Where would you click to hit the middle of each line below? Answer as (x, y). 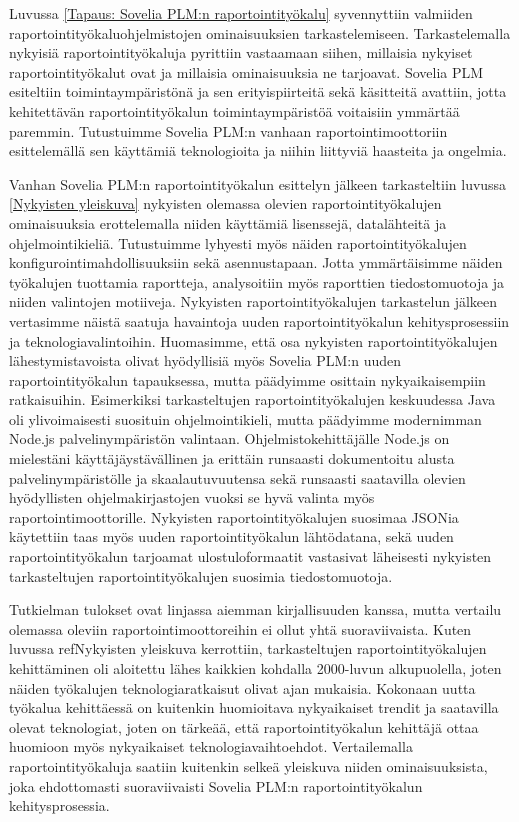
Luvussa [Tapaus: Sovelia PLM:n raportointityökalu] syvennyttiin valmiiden (241, 13)
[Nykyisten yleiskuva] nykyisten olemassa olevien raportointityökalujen (225, 203)
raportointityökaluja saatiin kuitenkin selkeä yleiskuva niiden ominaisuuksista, (248, 765)
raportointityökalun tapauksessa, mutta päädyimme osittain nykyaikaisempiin (247, 379)
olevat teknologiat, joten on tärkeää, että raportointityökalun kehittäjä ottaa (244, 726)
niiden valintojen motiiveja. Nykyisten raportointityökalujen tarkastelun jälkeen (253, 301)
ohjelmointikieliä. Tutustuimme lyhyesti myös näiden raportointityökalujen (238, 242)
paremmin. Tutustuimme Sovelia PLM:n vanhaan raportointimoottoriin (228, 130)
